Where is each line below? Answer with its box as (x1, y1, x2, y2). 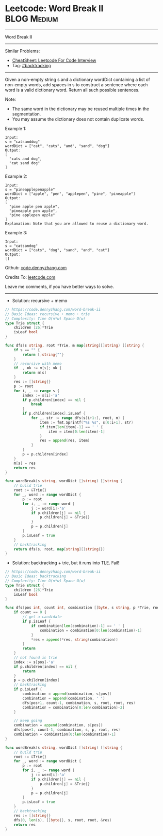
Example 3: (5, 229, 28, 235)
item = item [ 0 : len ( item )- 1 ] (48, 429, 105, 434)
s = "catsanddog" (5, 139, 40, 144)
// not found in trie (14, 655, 57, 660)
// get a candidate (22, 614, 62, 619)
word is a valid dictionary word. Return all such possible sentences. (5, 87, 140, 93)
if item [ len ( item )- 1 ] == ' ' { (39, 424, 103, 429)
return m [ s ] (22, 370, 47, 375)
